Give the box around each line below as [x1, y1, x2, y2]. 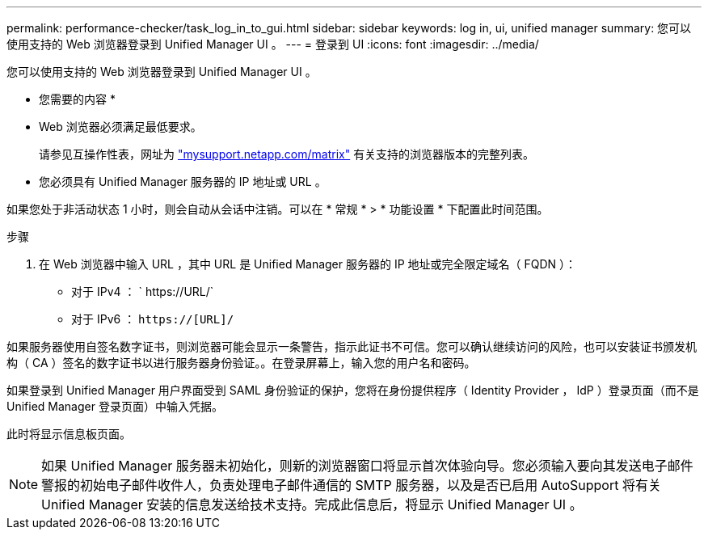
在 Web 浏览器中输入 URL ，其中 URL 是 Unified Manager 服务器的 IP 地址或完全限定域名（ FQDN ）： [39, 257, 577, 271]
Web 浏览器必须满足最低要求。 [39, 120, 202, 133]
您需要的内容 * [39, 92, 116, 106]
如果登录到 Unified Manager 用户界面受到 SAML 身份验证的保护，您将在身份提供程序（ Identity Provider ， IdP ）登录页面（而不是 [6, 383, 699, 397]
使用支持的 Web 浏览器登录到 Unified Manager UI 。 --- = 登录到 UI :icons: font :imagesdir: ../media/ [6, 37, 539, 51]
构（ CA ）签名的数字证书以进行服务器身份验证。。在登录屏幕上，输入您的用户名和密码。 [6, 356, 476, 369]
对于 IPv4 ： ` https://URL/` [71, 285, 214, 298]
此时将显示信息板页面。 [6, 427, 131, 441]
